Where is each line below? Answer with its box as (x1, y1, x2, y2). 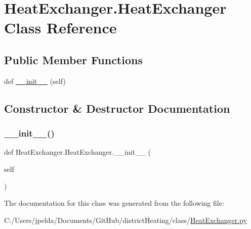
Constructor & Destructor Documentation (4, 100, 230, 116)
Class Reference (4, 17, 117, 38)
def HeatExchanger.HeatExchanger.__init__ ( (4, 147, 151, 157)
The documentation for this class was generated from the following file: (4, 198, 224, 208)
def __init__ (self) (4, 75, 66, 86)
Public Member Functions (4, 52, 143, 67)
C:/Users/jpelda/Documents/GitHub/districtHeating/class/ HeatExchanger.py (4, 214, 247, 225)
